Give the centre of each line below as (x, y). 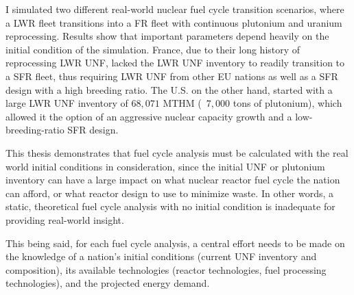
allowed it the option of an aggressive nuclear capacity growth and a (149, 116)
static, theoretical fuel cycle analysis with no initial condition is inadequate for (170, 206)
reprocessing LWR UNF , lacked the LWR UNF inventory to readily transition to (175, 63)
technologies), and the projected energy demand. (108, 283)
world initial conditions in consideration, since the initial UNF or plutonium (165, 166)
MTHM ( (182, 103)
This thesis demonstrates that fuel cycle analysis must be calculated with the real (177, 152)
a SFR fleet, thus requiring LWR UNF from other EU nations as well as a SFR (172, 76)
